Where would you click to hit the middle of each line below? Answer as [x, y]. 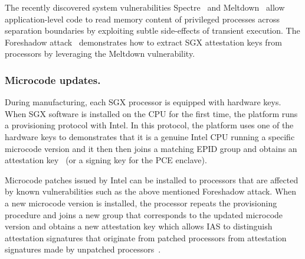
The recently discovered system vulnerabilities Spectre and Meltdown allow [145, 7]
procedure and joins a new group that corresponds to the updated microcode [144, 214]
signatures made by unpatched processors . [83, 249]
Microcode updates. [53, 80]
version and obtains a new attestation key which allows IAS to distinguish [139, 226]
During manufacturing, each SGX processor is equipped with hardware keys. [143, 102]
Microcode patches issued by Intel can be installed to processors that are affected [152, 179]
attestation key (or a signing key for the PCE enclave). [106, 160]
